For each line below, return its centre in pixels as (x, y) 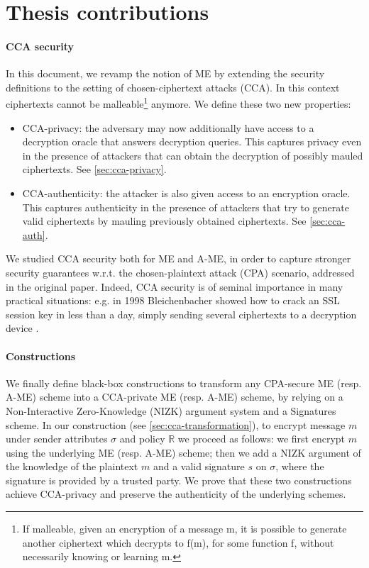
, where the (300, 466)
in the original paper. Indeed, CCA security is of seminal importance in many (175, 286)
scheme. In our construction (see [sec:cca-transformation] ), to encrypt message (176, 424)
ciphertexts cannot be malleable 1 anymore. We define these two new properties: (178, 103)
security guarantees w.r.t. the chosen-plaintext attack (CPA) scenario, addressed (180, 272)
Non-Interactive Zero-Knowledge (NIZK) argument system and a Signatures (171, 410)
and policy (142, 439)
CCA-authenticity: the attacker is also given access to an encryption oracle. (186, 193)
